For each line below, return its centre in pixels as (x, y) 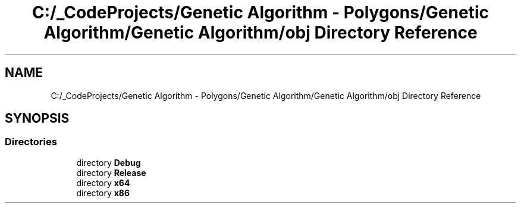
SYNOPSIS (37, 119)
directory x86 (103, 193)
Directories (31, 142)
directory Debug (109, 162)
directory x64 (103, 183)
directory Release (111, 172)
